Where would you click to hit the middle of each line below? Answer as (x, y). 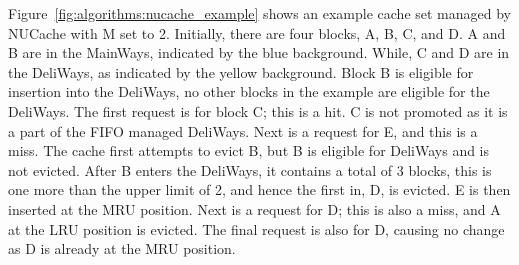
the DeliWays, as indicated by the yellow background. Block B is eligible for (241, 71)
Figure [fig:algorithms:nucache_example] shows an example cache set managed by (260, 13)
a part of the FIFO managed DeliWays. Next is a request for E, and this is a (243, 130)
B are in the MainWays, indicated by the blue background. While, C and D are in (259, 52)
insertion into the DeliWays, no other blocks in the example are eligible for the (249, 91)
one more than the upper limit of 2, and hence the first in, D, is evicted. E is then (259, 189)
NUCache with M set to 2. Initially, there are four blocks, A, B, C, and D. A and (257, 32)
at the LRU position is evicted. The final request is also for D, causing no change (256, 228)
